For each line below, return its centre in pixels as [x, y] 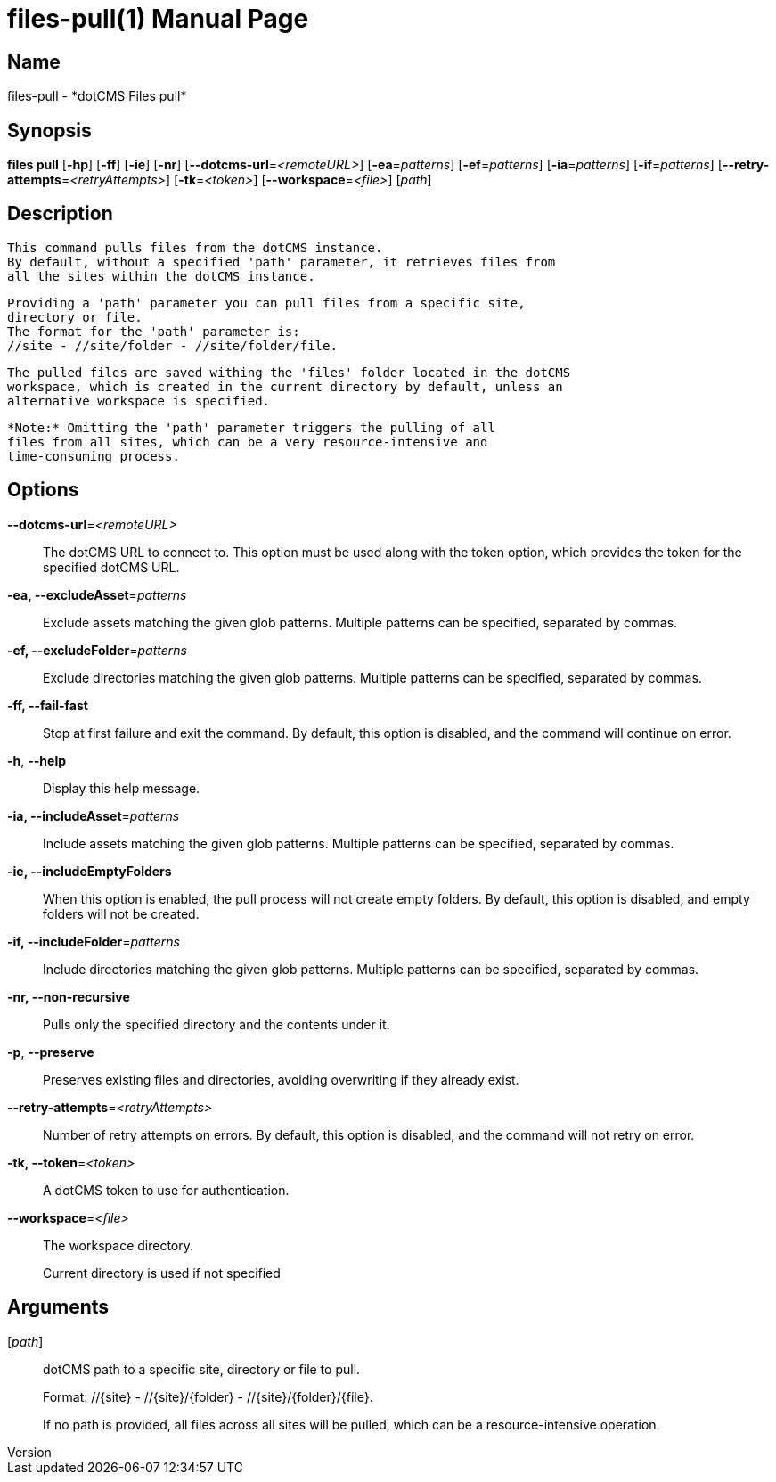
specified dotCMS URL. [111, 567]
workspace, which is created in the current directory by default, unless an [285, 386]
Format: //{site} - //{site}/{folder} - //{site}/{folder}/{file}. [208, 1396]
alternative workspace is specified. [139, 401]
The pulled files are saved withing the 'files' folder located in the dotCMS [289, 372]
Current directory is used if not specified [162, 1273]
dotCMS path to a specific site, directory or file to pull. [202, 1369]
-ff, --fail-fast [48, 705]
